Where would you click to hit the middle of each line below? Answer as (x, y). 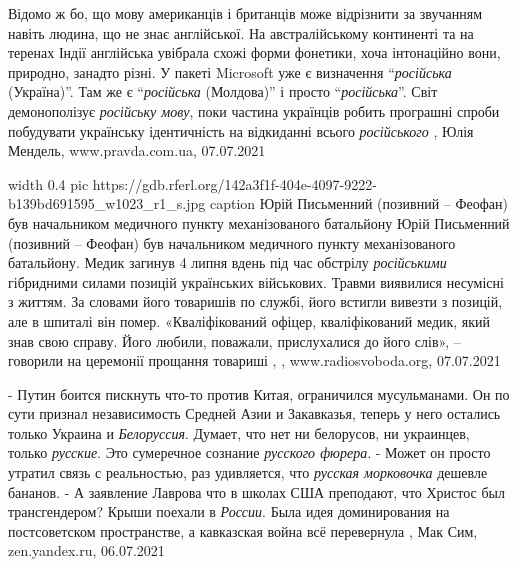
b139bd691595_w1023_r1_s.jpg (107, 203)
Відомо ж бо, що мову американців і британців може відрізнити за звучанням (245, 13)
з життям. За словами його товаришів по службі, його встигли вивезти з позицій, (255, 301)
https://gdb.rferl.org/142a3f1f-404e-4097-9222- (234, 183)
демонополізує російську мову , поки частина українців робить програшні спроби (254, 110)
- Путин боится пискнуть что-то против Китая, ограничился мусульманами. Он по (259, 393)
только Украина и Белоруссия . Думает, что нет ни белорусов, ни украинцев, (239, 432)
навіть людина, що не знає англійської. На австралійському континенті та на (241, 32)
